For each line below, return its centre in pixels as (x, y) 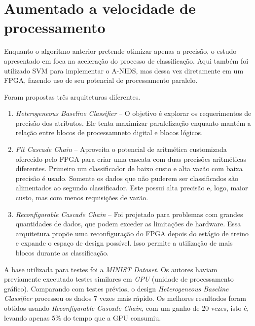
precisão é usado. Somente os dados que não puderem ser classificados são (127, 178)
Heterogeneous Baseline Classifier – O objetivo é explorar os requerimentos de (133, 113)
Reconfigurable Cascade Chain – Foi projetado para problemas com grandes (129, 214)
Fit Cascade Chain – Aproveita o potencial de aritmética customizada (121, 149)
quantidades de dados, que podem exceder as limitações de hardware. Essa (128, 224)
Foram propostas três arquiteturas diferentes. (72, 96)
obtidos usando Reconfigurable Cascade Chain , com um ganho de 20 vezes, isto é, (127, 308)
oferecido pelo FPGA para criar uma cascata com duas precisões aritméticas (131, 159)
